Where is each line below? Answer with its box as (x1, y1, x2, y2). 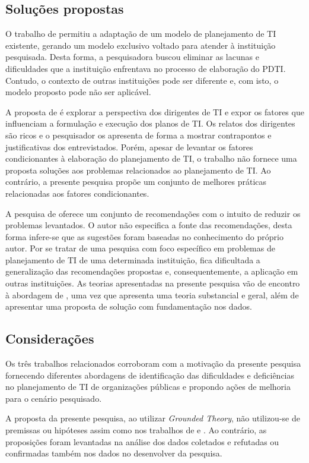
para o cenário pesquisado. (5, 392, 102, 404)
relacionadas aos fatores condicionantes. (5, 187, 149, 199)
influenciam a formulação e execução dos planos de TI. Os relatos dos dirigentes (5, 117, 295, 130)
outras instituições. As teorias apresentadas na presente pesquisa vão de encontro (5, 277, 300, 289)
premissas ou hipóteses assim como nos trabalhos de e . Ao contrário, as (5, 424, 267, 436)
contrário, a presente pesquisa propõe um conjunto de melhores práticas (5, 175, 267, 188)
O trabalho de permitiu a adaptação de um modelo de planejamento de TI (5, 27, 276, 40)
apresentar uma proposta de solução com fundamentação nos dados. (5, 300, 252, 313)
